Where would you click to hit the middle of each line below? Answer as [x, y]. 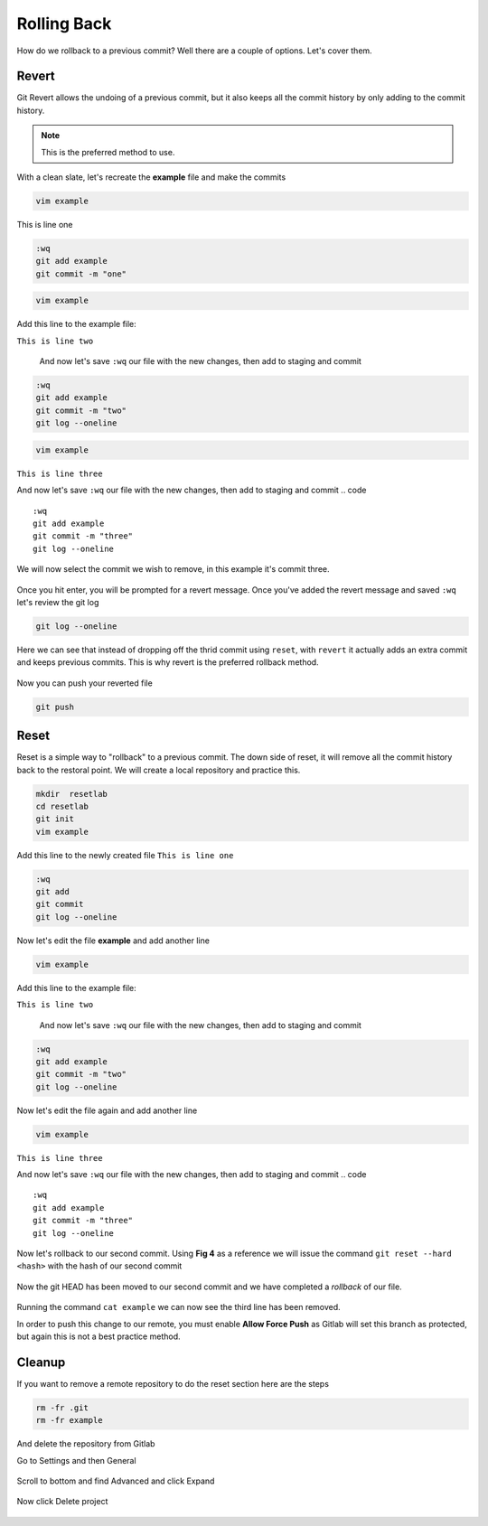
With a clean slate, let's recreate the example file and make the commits [151, 177]
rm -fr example [69, 1420]
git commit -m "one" [81, 274]
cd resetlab [62, 806]
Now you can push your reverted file [84, 683]
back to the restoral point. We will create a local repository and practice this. [159, 770]
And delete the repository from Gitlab [86, 1444]
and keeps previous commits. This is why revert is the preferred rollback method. [168, 662]
